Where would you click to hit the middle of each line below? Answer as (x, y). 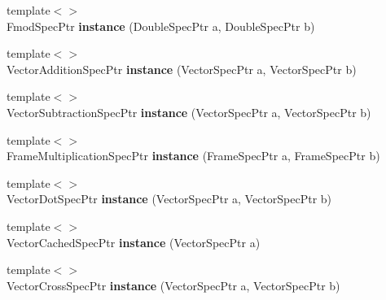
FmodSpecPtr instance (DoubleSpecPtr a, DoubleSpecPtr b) (161, 26)
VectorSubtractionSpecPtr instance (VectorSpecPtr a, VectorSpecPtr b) (189, 112)
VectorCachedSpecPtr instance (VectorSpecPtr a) (134, 242)
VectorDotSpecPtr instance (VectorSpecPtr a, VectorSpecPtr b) (169, 199)
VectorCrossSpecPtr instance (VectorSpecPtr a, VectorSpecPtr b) (173, 285)
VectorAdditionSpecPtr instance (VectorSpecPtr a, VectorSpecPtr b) (182, 69)
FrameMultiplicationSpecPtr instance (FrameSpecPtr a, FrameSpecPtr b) (193, 156)
